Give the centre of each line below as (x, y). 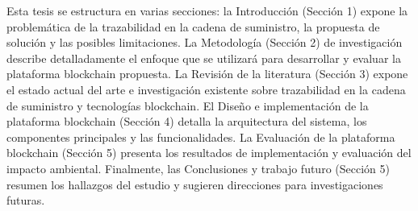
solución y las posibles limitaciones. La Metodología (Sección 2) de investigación (205, 42)
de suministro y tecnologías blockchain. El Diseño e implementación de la (188, 105)
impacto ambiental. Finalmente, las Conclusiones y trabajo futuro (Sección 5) (198, 168)
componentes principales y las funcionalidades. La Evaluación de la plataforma (201, 137)
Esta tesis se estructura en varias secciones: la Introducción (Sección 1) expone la (207, 10)
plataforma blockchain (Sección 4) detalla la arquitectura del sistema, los (187, 121)
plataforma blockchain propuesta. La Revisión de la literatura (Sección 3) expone (207, 74)
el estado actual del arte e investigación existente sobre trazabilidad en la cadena (206, 89)
